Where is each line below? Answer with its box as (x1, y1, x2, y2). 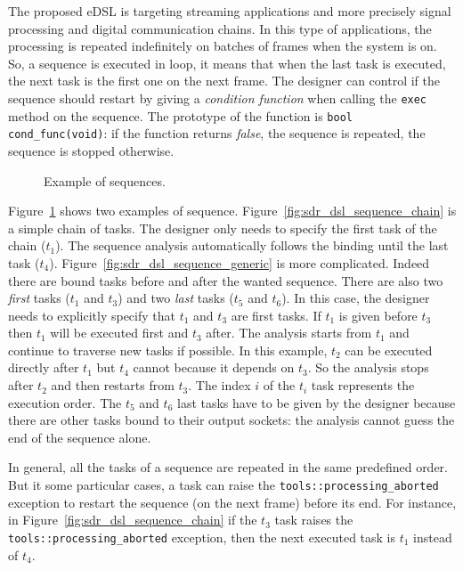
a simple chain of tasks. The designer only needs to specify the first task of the (8, 218, 437, 237)
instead (413, 527, 452, 546)
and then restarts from (51, 376, 175, 395)
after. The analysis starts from (206, 323, 372, 342)
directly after (8, 358, 79, 377)
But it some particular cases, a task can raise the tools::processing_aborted (8, 476, 439, 494)
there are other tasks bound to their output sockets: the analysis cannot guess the (8, 411, 455, 429)
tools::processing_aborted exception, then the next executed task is (8, 527, 396, 546)
